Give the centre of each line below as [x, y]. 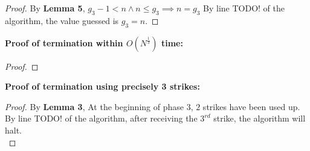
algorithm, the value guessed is [62, 20]
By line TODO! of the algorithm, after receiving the [101, 118]
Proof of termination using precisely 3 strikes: [102, 86]
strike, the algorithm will [260, 118]
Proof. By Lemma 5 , [45, 8]
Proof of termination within [64, 42]
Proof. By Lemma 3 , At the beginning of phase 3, [99, 106]
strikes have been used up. [251, 106]
